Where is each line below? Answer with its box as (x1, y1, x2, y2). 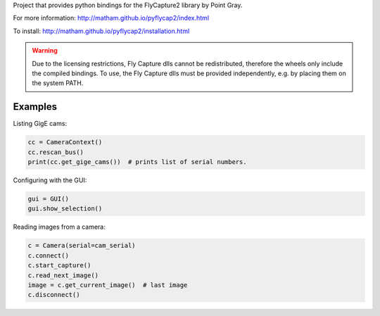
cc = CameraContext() (27, 138, 103, 146)
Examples (13, 101, 58, 113)
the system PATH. (32, 79, 84, 87)
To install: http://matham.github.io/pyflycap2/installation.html (13, 27, 190, 35)
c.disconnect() (27, 291, 80, 299)
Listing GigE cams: (13, 120, 67, 128)
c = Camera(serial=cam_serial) (27, 241, 137, 250)
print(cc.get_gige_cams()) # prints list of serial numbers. (27, 158, 247, 166)
